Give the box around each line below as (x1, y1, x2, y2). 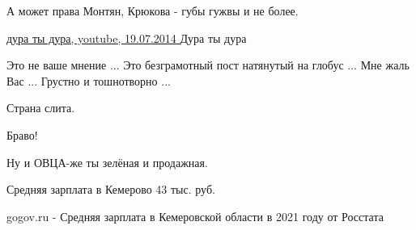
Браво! (6, 126, 38, 143)
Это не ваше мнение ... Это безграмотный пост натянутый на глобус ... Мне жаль (6, 56, 410, 73)
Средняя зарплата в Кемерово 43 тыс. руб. (6, 181, 215, 198)
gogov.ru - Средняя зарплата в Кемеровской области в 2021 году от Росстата (6, 207, 384, 224)
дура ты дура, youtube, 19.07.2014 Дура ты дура (6, 29, 247, 46)
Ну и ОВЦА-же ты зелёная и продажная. (6, 153, 208, 170)
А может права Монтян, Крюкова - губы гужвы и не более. (6, 2, 299, 19)
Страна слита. (6, 99, 75, 116)
